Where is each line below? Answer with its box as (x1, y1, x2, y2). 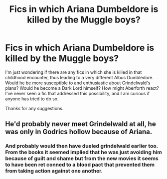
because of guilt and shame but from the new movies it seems (5, 155, 159, 162)
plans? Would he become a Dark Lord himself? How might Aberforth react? (5, 85, 160, 91)
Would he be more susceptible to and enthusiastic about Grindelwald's (5, 80, 151, 86)
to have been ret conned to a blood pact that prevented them (5, 161, 155, 168)
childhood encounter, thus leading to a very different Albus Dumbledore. (5, 74, 154, 80)
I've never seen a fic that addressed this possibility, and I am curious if (5, 90, 150, 96)
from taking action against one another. (5, 168, 103, 175)
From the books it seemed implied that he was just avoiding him (5, 149, 162, 156)
